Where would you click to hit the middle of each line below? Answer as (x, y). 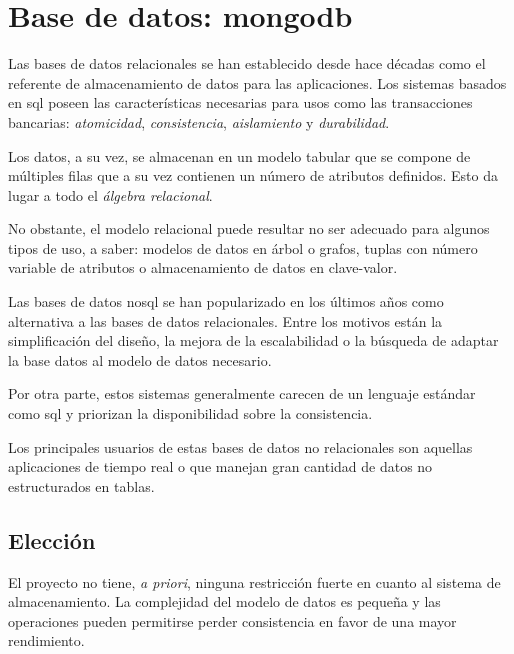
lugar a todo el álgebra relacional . (110, 194)
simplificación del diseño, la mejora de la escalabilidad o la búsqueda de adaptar (253, 340)
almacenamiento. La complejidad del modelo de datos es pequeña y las (224, 601)
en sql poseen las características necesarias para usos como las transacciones (240, 102)
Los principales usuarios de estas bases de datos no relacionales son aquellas (240, 446)
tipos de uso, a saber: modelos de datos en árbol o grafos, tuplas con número (243, 247)
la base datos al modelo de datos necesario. (140, 359)
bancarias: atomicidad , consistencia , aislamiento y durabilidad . (199, 121)
